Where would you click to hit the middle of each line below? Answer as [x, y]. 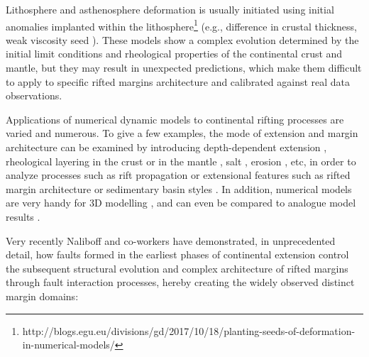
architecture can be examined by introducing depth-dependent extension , [166, 147]
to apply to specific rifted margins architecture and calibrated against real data [178, 81]
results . [23, 216]
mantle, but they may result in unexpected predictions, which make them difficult [184, 68]
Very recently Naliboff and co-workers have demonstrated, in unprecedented [171, 240]
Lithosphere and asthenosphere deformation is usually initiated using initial [170, 9]
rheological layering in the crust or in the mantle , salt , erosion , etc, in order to [181, 161]
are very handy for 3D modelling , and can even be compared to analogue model [181, 203]
